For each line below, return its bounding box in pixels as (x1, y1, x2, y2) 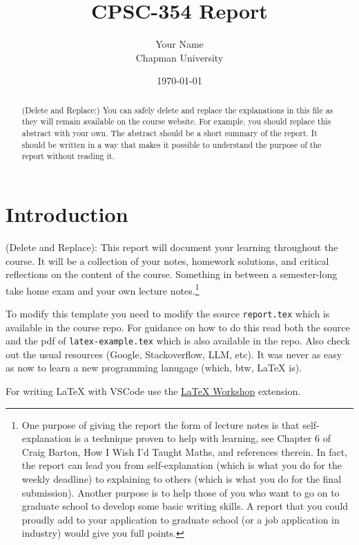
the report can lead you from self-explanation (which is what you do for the (21, 458, 342, 472)
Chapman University (135, 50, 224, 64)
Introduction (6, 199, 128, 228)
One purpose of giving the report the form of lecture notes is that (21, 417, 300, 432)
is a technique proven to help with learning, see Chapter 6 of (74, 431, 331, 445)
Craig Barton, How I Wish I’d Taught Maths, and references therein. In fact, (21, 444, 347, 459)
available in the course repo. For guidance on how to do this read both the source (6, 320, 350, 334)
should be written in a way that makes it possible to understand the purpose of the (21, 138, 322, 150)
